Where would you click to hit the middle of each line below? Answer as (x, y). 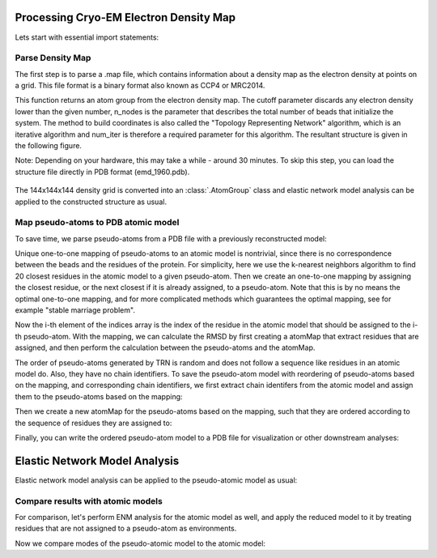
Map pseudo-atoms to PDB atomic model (97, 223)
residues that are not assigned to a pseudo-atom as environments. (126, 528)
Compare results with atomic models (89, 500)
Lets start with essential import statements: (87, 37)
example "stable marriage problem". (75, 310)
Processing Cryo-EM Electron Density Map (125, 17)
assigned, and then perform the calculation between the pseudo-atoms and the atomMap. (165, 347)
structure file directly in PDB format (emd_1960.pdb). (102, 172)
